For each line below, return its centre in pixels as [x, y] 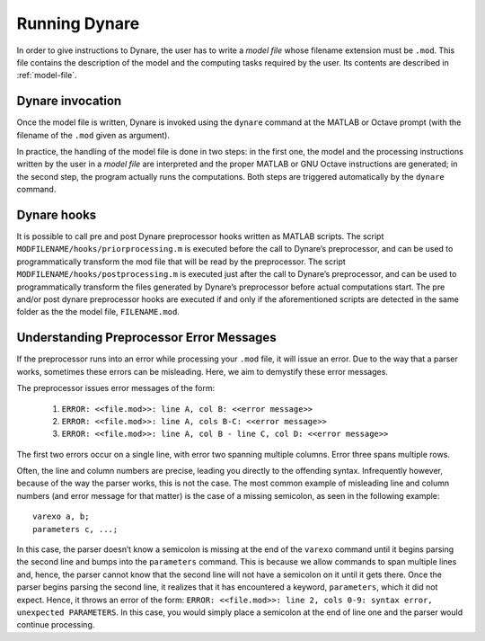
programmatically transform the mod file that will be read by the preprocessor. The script [181, 262]
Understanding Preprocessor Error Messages [147, 338]
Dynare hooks [57, 215]
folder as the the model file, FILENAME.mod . [98, 312]
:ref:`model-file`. [47, 76]
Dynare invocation [69, 101]
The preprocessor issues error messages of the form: [116, 388]
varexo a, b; [61, 516]
